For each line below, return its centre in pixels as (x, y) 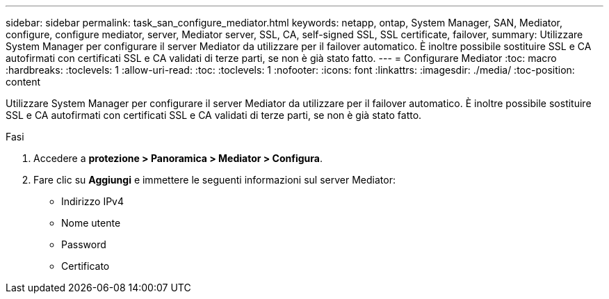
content (23, 82)
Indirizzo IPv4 (92, 201)
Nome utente (91, 223)
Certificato (86, 266)
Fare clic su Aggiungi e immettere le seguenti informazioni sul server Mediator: (214, 180)
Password (84, 244)
